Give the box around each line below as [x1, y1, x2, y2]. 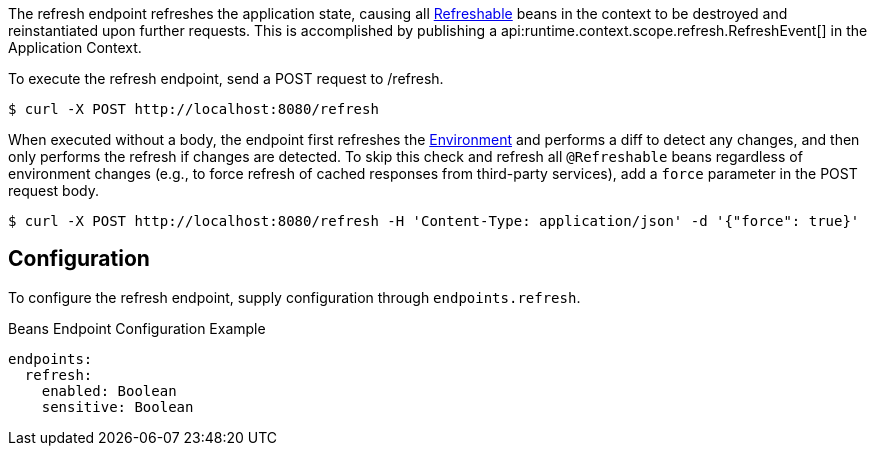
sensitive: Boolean [41, 398, 194, 415]
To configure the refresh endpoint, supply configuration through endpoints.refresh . [8, 288, 581, 306]
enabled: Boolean [41, 382, 177, 399]
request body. [8, 182, 100, 199]
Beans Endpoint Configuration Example [8, 319, 266, 337]
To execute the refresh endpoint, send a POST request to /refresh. [8, 70, 444, 87]
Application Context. [8, 39, 142, 56]
